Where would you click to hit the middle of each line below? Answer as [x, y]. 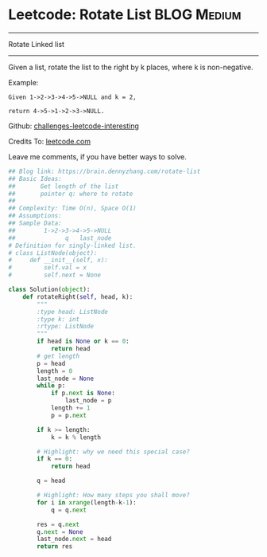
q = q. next [69, 510]
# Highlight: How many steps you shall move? [114, 496]
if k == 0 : [55, 459]
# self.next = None [55, 275]
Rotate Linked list [37, 44]
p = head [51, 363]
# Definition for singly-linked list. [72, 245]
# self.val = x [48, 268]
